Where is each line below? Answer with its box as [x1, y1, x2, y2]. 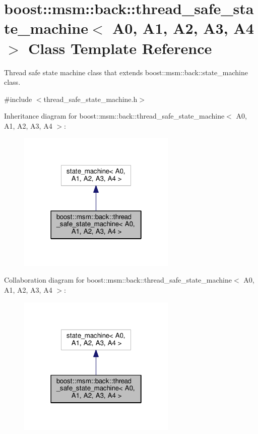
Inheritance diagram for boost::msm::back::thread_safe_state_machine [4, 111, 225, 121]
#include [4, 93, 32, 104]
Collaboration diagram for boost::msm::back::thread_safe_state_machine [4, 275, 232, 285]
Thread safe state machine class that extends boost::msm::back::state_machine [4, 67, 248, 77]
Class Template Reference [28, 37, 212, 58]
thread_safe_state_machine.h [43, 93, 138, 104]
